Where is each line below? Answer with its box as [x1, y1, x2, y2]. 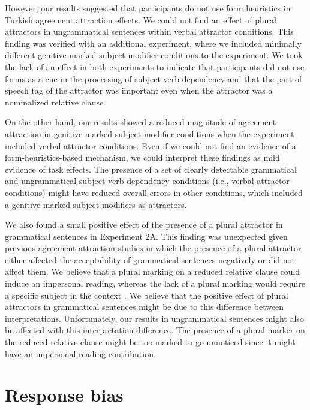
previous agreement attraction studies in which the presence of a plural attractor [5, 242, 302, 254]
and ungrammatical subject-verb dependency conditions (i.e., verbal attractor [5, 174, 290, 187]
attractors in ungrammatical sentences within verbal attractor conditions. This [5, 25, 294, 38]
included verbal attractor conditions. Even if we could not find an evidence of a [5, 139, 296, 152]
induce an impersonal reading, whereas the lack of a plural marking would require [5, 277, 305, 290]
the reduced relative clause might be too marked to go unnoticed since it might [5, 336, 296, 348]
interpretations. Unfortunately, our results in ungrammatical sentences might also [5, 312, 304, 324]
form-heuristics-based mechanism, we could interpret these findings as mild [5, 151, 280, 164]
